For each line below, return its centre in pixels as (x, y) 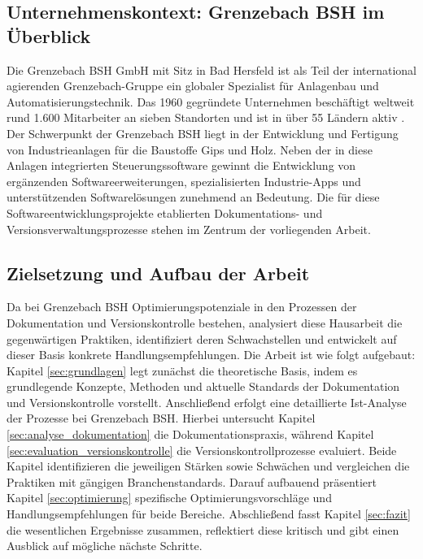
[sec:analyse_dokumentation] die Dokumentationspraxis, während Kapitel (190, 434)
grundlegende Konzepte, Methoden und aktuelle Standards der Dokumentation (203, 386)
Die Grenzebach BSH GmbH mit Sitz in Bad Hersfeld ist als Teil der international (211, 69)
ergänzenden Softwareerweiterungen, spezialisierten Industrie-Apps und (184, 181)
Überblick (49, 35)
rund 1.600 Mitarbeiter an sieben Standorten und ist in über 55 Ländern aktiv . (206, 117)
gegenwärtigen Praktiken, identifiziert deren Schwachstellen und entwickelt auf (202, 338)
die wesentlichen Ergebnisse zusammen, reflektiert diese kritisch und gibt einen (203, 529)
